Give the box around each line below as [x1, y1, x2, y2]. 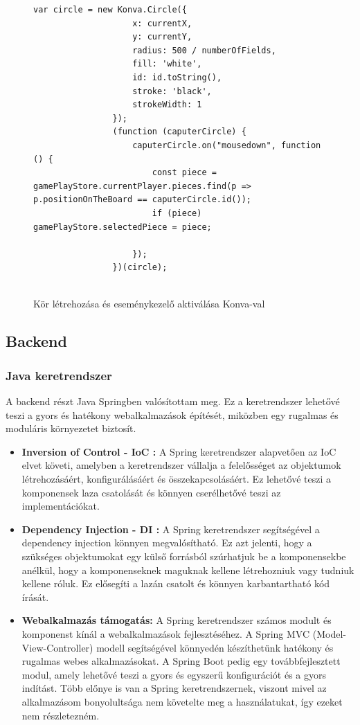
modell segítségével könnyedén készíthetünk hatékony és [96, 640, 334, 654]
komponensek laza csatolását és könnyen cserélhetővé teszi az [21, 485, 281, 499]
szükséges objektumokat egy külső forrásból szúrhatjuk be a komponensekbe [21, 549, 346, 563]
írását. [21, 589, 49, 604]
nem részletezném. [21, 708, 100, 722]
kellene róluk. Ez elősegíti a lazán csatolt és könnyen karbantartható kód [21, 576, 330, 591]
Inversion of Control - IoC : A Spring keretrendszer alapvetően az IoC [21, 444, 336, 458]
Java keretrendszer [6, 366, 112, 384]
